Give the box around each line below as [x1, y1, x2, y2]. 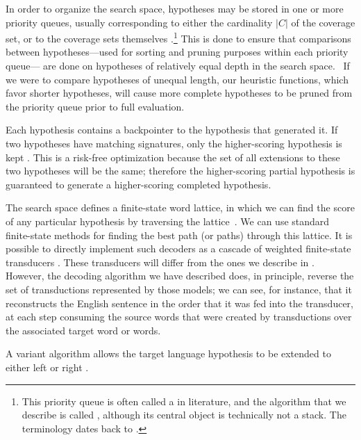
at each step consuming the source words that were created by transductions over [6, 309, 352, 324]
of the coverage [291, 15, 355, 29]
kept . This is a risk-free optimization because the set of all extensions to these [6, 149, 340, 164]
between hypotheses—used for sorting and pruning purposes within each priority [6, 44, 349, 59]
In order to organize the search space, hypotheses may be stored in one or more [6, 1, 344, 15]
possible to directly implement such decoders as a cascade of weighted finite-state [6, 241, 351, 256]
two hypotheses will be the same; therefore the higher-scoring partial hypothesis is [6, 163, 355, 178]
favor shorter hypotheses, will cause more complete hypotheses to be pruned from [6, 85, 353, 100]
